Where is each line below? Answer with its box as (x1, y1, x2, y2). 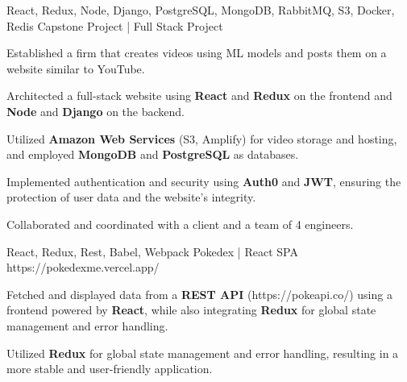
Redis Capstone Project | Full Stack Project (6, 17, 223, 34)
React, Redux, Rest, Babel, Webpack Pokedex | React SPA (6, 243, 298, 260)
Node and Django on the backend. (6, 102, 185, 119)
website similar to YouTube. (6, 60, 145, 77)
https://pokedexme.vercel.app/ (6, 259, 160, 276)
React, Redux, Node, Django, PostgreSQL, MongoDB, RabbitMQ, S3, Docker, (6, 2, 395, 18)
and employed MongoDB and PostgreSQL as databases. (6, 146, 299, 163)
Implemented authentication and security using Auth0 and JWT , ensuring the (6, 172, 401, 189)
